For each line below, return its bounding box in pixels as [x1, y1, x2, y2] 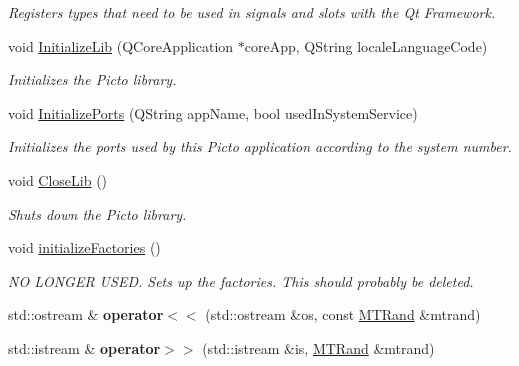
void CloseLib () [8, 169, 108, 190]
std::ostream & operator [8, 304, 164, 325]
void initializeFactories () [8, 237, 161, 258]
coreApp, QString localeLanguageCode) [244, 35, 488, 56]
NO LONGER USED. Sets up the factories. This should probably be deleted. [8, 270, 474, 291]
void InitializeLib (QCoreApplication [8, 35, 234, 56]
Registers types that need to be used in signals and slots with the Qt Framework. [8, 2, 496, 22]
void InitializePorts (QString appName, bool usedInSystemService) [8, 102, 418, 123]
